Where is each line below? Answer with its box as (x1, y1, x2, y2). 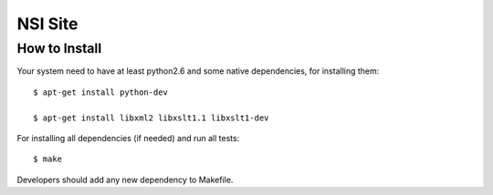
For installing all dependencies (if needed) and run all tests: (16, 132, 240, 143)
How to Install (16, 40, 102, 56)
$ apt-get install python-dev (33, 87, 169, 97)
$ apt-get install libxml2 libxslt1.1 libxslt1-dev (33, 112, 269, 123)
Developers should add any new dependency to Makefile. (16, 174, 234, 185)
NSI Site (16, 14, 79, 34)
